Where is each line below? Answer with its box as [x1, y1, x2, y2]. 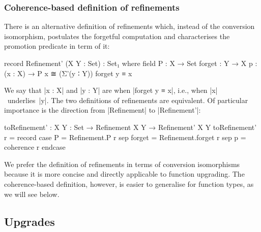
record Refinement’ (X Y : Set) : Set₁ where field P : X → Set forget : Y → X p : [4, 58, 257, 68]
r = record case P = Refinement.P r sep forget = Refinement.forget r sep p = [4, 131, 246, 142]
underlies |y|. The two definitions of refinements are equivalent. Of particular [7, 94, 248, 105]
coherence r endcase [4, 142, 66, 152]
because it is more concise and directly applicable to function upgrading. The [4, 169, 245, 179]
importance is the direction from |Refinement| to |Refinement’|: [4, 105, 201, 115]
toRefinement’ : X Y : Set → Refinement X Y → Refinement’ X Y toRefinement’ [4, 121, 257, 132]
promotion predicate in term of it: [4, 41, 110, 51]
